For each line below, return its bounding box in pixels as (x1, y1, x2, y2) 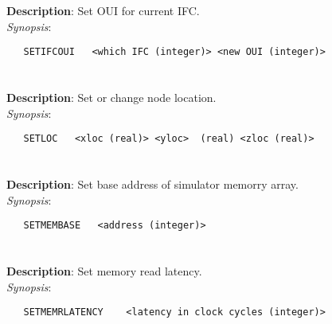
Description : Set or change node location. (6, 89, 217, 106)
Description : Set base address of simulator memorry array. (6, 176, 299, 193)
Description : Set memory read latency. (6, 263, 202, 279)
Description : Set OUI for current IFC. (6, 2, 200, 19)
